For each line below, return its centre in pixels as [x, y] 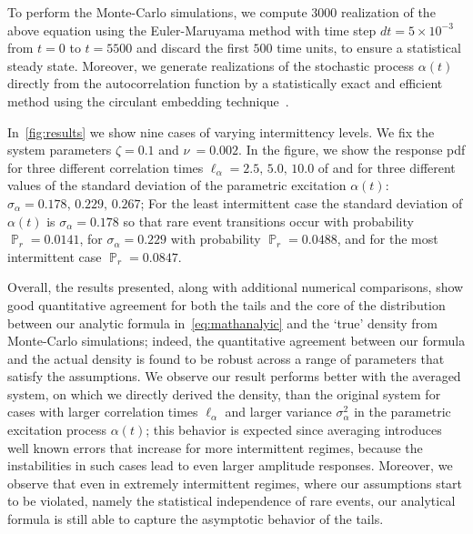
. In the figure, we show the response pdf [352, 150]
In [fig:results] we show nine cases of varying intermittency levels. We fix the [221, 131]
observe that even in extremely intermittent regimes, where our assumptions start [235, 483]
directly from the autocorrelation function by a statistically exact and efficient [225, 83]
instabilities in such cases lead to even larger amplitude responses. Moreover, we [230, 465]
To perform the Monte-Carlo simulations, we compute [157, 12]
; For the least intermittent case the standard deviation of [302, 202]
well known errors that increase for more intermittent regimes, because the [215, 447]
